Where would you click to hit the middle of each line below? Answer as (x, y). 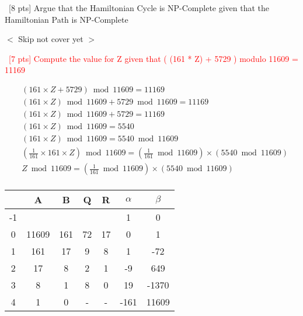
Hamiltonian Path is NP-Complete (67, 19)
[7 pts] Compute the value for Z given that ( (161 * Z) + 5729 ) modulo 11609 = (154, 58)
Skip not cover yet (51, 39)
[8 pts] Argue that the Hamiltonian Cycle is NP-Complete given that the (139, 8)
